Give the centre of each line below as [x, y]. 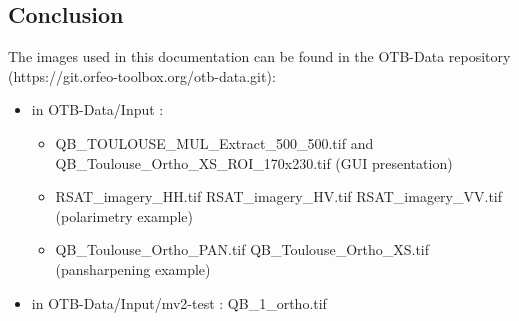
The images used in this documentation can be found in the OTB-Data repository [259, 56]
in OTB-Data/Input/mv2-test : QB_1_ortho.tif [179, 302]
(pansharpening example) [133, 268]
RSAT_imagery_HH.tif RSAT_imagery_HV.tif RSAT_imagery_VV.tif [279, 196]
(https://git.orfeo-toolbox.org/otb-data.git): [142, 75]
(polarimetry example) [124, 215]
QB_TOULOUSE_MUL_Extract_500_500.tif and [214, 142]
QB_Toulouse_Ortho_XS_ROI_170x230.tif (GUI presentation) [254, 162]
